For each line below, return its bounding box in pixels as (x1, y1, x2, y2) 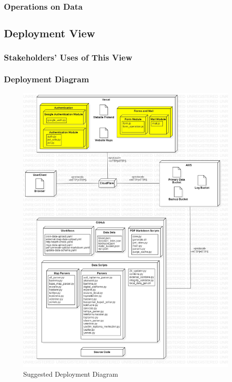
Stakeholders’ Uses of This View (4, 51, 132, 63)
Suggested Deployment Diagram (23, 369, 118, 379)
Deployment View (4, 26, 95, 41)
